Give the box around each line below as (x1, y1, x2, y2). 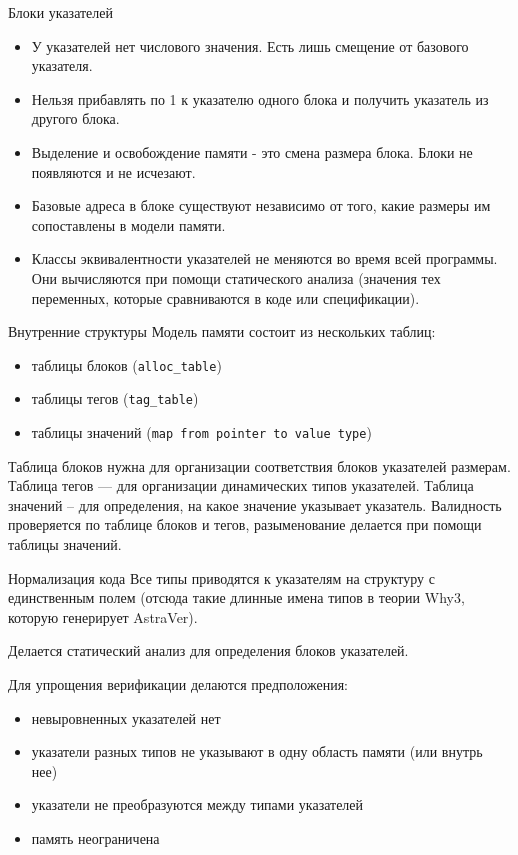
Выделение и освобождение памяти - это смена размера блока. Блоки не (31, 141, 473, 162)
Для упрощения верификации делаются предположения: (8, 674, 348, 695)
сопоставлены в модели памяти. (31, 214, 226, 235)
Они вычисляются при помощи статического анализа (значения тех (31, 267, 441, 288)
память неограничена (31, 828, 160, 848)
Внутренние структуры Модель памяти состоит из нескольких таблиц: (8, 321, 436, 342)
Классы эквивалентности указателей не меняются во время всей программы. (31, 248, 498, 269)
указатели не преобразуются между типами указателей (31, 794, 364, 815)
